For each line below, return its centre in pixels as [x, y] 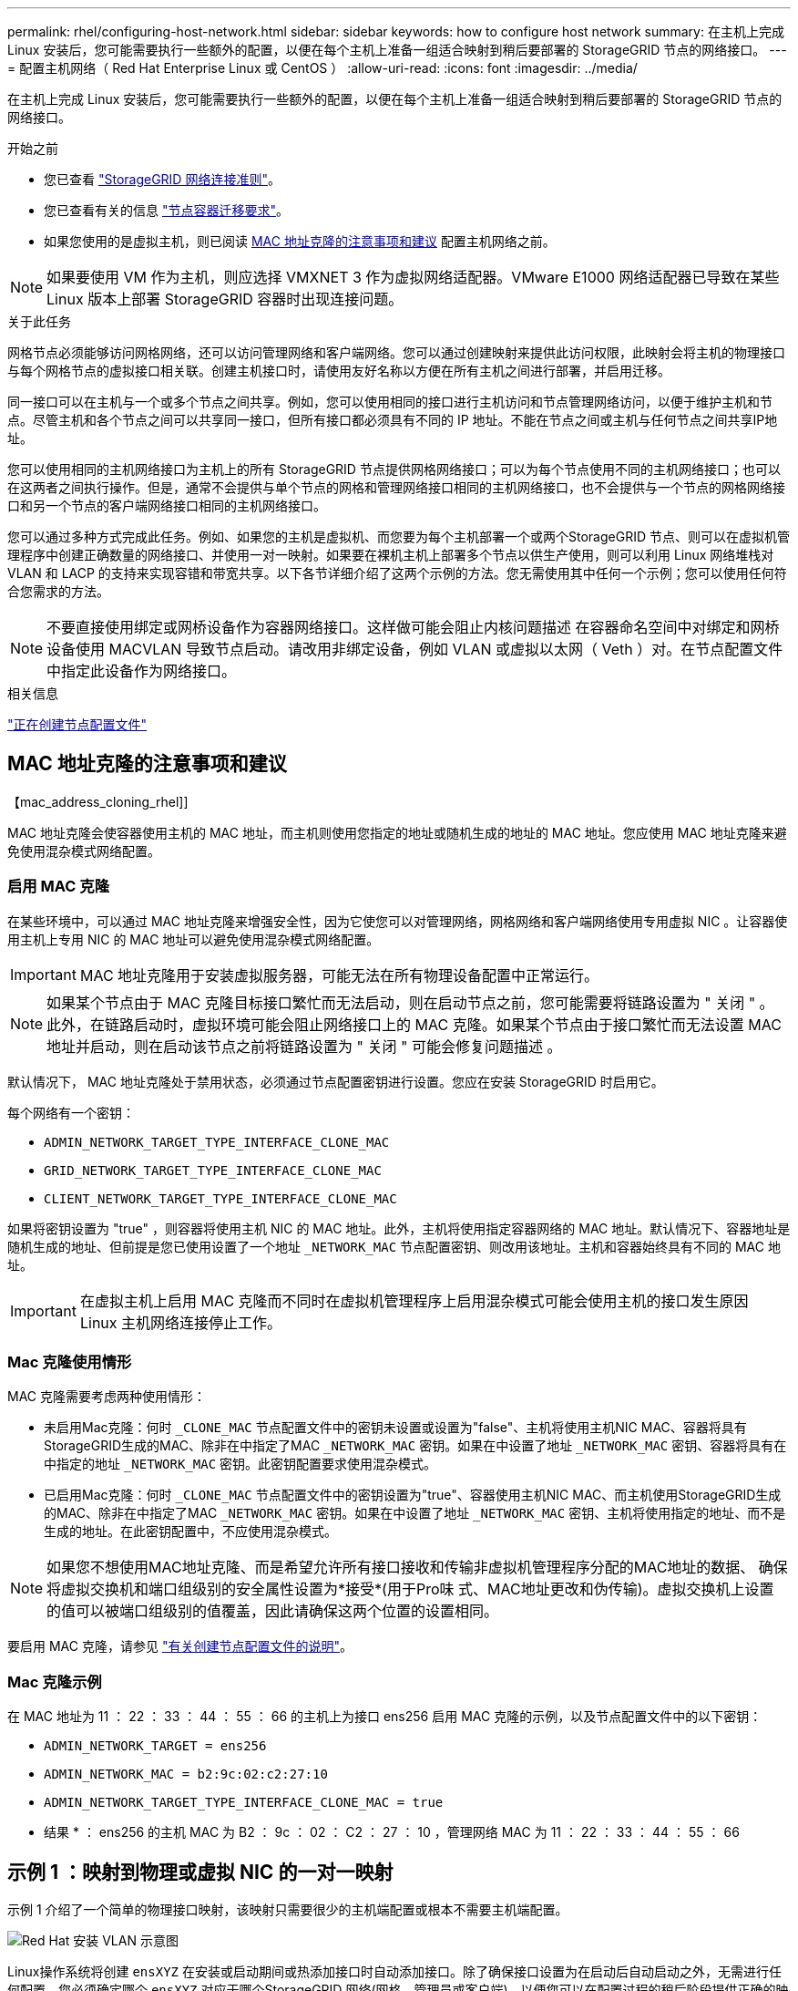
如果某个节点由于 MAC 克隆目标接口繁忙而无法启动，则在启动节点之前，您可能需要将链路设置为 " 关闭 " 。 [410, 1002]
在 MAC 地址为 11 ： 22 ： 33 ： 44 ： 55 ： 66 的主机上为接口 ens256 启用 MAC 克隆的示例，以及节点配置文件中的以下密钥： [385, 1717]
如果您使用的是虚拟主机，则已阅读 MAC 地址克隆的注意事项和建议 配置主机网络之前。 [300, 241]
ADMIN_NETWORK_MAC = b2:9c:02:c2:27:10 [186, 1774]
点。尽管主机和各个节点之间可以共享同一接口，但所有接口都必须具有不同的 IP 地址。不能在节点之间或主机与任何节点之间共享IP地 [393, 420]
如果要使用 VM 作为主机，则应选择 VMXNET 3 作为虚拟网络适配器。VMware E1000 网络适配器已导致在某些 [413, 277]
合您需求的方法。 [58, 591]
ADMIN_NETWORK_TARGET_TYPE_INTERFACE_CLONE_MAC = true [244, 1803]
